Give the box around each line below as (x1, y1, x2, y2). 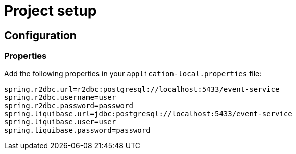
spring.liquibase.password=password (4, 125, 151, 134)
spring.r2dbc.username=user (4, 93, 116, 101)
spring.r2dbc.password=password (4, 101, 133, 110)
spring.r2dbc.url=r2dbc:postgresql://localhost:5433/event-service (4, 85, 280, 93)
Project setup (4, 2, 97, 19)
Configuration (4, 29, 77, 42)
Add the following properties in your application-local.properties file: (4, 69, 262, 78)
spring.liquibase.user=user (4, 117, 116, 126)
